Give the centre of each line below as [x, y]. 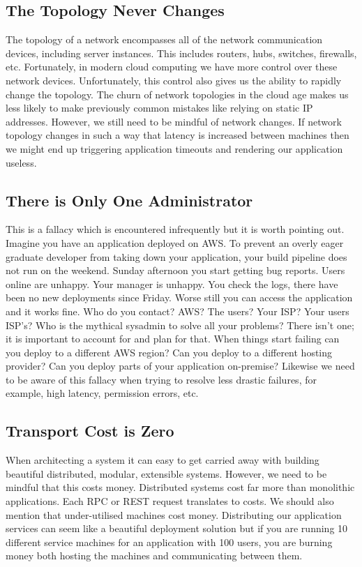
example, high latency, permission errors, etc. [102, 393]
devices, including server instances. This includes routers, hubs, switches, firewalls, [181, 53]
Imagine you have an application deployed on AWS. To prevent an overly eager [175, 242]
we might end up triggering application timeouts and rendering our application [174, 148]
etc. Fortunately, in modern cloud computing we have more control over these [172, 67]
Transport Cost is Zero [90, 431]
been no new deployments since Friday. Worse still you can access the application [179, 297]
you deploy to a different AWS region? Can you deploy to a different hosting [169, 352]
